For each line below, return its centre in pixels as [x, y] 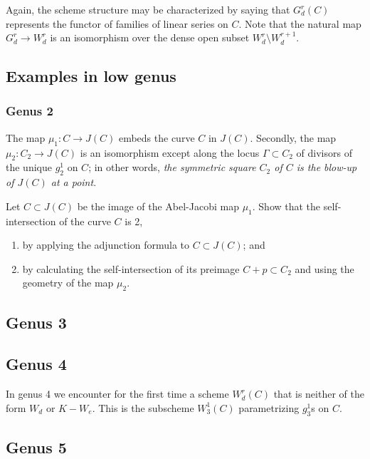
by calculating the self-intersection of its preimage [131, 268]
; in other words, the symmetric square [172, 167]
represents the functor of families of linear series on [117, 23]
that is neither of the [319, 394]
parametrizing [269, 407]
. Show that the [286, 206]
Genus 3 [36, 322]
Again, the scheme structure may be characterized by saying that [148, 9]
